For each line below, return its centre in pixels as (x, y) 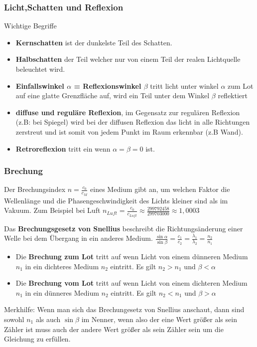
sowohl (14, 319)
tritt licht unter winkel (184, 86)
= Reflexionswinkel (108, 86)
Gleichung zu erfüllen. (37, 339)
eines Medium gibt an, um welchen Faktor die (160, 189)
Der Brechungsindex (35, 189)
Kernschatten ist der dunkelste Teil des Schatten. (94, 42)
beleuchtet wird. (40, 69)
